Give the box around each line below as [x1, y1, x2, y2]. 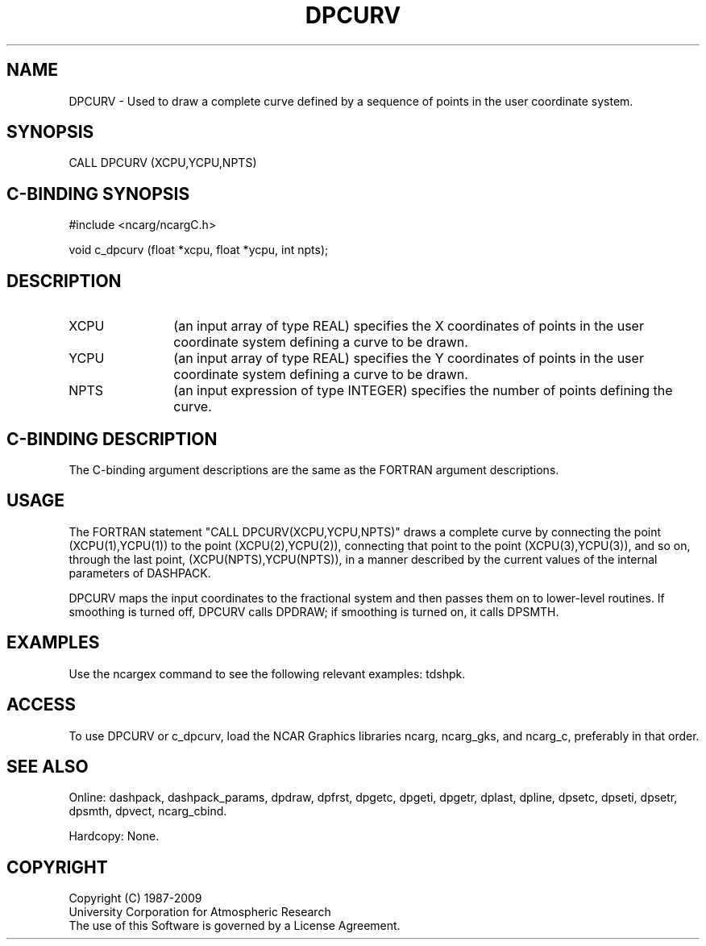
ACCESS [6, 694, 77, 715]
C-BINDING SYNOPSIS [6, 183, 190, 204]
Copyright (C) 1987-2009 [69, 891, 202, 906]
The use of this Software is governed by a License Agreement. [69, 919, 401, 933]
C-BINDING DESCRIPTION [6, 428, 218, 449]
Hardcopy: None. [69, 829, 160, 844]
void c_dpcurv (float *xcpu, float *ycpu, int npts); [69, 243, 329, 257]
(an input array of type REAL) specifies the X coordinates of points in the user [173, 318, 644, 335]
